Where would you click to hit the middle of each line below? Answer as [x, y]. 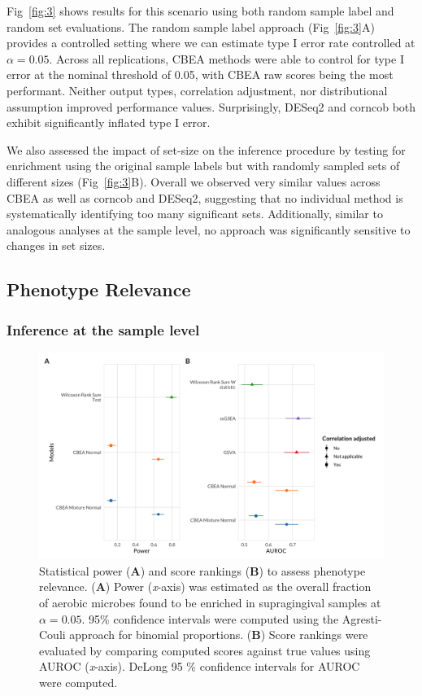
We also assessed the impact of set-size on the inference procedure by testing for [206, 149]
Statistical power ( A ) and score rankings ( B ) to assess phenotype [202, 570]
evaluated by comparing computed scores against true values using [205, 650]
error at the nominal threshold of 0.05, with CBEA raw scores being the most [200, 74]
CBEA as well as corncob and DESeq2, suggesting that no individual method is [205, 197]
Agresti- [362, 618]
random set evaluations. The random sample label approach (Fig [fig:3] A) [191, 26]
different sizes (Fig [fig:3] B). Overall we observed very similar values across [194, 181]
